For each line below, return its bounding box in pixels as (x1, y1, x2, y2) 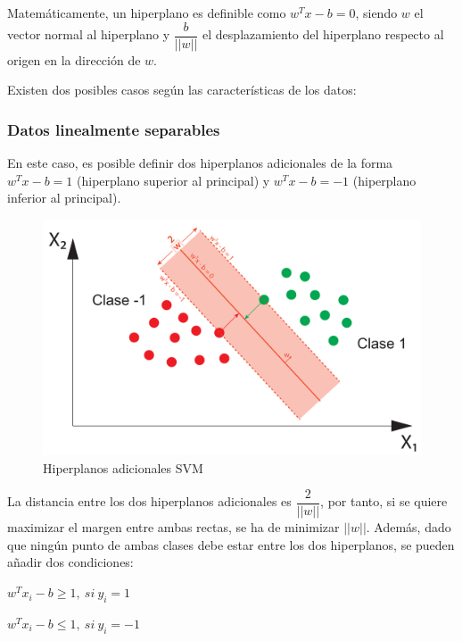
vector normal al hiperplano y (7, 25, 170, 44)
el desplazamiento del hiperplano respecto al (202, 25, 444, 44)
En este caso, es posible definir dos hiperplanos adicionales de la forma (7, 154, 393, 172)
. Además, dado (366, 518, 451, 537)
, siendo (355, 4, 398, 21)
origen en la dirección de (7, 50, 141, 69)
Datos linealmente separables (7, 118, 220, 140)
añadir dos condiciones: (7, 553, 134, 571)
